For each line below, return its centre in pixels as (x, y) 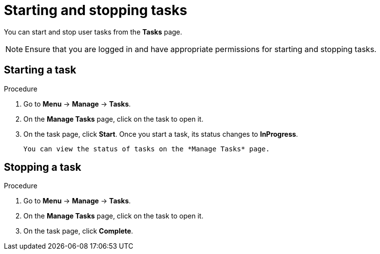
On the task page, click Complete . (78, 231)
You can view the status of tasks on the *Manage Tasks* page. (147, 149)
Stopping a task (43, 167)
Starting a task (40, 70)
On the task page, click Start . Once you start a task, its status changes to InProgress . (161, 134)
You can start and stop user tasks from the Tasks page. (93, 32)
